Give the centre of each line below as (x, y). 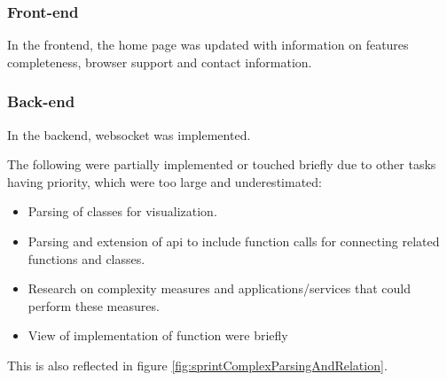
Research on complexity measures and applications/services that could (220, 288)
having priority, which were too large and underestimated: (165, 181)
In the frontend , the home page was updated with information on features (208, 45)
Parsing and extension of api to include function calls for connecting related (234, 241)
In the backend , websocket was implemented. (129, 134)
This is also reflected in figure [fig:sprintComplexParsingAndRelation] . (197, 365)
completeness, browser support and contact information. (160, 62)
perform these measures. (94, 305)
